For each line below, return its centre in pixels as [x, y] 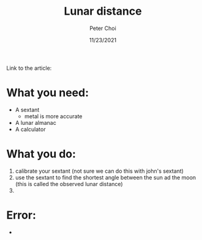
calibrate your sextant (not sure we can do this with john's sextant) [99, 171]
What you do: [41, 154]
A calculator [30, 129]
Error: [21, 215]
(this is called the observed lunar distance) [69, 184]
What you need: [48, 93]
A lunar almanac [36, 122]
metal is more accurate [53, 116]
